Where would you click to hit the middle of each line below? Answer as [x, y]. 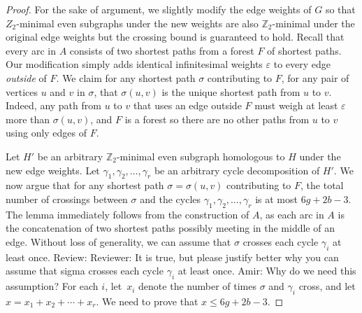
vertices [22, 91]
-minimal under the [313, 23]
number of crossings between [67, 199]
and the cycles [171, 199]
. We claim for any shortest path [126, 77]
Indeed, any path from [53, 105]
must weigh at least [296, 105]
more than [28, 119]
